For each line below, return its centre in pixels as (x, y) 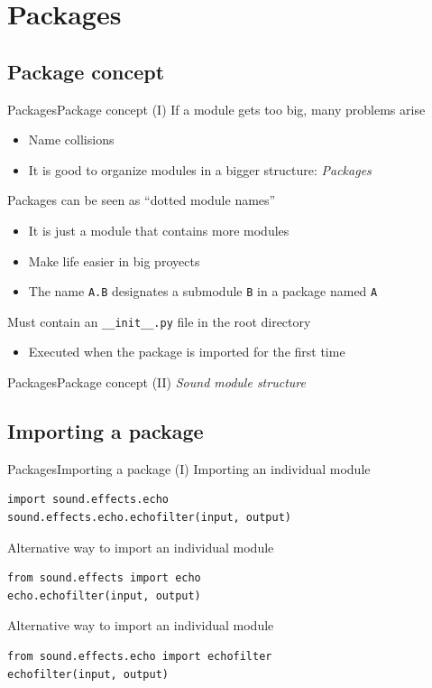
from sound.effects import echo (104, 578)
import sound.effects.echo (88, 500)
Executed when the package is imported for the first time (187, 352)
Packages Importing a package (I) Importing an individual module (189, 468)
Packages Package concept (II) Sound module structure (156, 382)
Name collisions (71, 139)
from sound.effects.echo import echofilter (140, 656)
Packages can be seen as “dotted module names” (142, 200)
